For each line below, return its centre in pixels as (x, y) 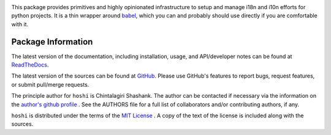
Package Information (52, 42)
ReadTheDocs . (30, 65)
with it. (20, 24)
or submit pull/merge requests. (50, 84)
